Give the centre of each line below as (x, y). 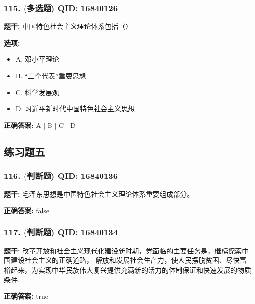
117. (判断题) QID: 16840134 (61, 232)
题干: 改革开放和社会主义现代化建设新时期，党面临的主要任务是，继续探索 (123, 250)
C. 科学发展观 (37, 92)
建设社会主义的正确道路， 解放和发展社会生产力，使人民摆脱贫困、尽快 (125, 260)
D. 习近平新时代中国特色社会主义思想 (75, 109)
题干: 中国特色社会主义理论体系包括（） (68, 26)
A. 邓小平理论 (37, 59)
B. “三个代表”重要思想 (51, 76)
